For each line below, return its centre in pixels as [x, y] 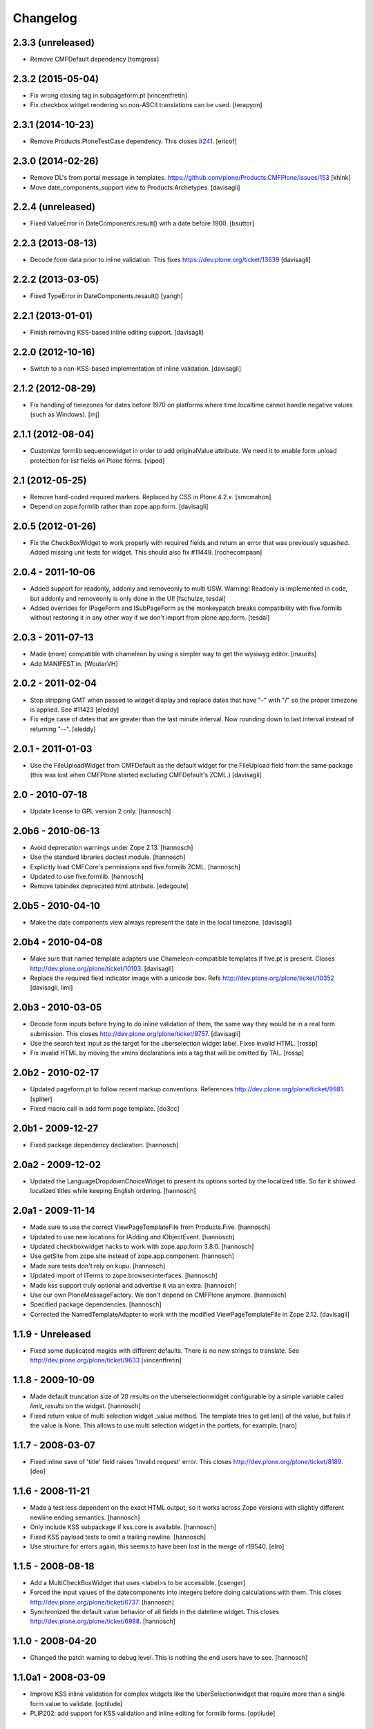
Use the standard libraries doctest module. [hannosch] [108, 857]
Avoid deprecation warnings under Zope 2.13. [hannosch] [112, 847]
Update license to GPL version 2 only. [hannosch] [101, 811]
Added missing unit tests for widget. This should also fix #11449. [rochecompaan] [146, 553]
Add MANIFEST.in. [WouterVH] [74, 663]
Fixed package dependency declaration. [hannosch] [104, 1145]
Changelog [45, 18]
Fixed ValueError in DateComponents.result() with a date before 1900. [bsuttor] [142, 223]
